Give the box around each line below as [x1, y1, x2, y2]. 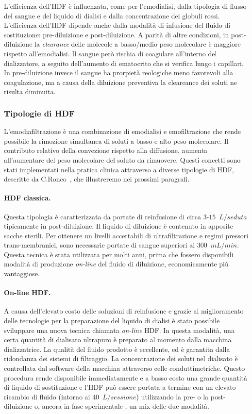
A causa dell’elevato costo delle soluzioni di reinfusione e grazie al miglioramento [4, 306, 244, 316]
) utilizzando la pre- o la [136, 391, 209, 401]
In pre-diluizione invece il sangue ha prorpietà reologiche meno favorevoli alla [4, 67, 233, 78]
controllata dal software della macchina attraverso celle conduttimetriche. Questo [4, 363, 245, 373]
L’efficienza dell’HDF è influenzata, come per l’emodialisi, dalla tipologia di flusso [4, 1, 247, 11]
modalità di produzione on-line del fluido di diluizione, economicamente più [4, 259, 229, 269]
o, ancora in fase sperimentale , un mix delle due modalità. [34, 401, 209, 411]
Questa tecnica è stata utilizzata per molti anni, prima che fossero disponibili [4, 249, 234, 259]
